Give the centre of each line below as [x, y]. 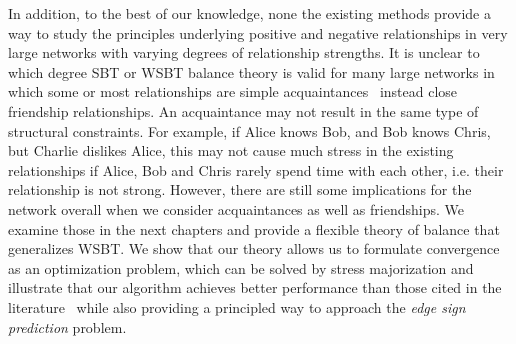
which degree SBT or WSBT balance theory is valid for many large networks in [251, 71]
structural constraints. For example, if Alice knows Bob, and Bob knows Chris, [249, 130]
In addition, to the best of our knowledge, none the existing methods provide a [249, 13]
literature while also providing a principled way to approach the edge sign [237, 306]
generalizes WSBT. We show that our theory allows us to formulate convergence [254, 248]
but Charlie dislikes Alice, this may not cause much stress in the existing [231, 150]
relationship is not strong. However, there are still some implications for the [240, 189]
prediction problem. [67, 326]
